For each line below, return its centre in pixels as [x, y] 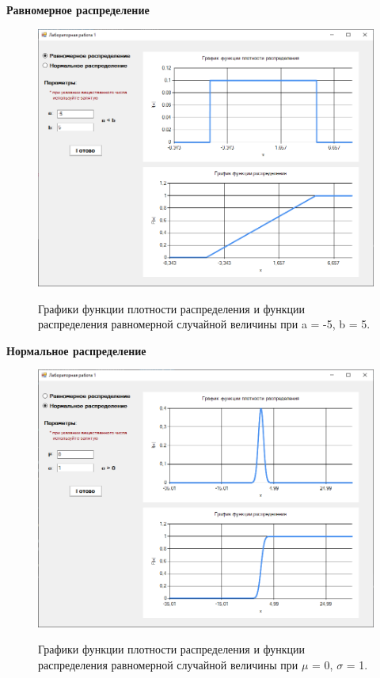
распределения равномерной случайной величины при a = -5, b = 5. [204, 324]
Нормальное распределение [76, 350]
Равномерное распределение [78, 9]
